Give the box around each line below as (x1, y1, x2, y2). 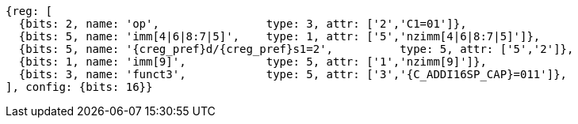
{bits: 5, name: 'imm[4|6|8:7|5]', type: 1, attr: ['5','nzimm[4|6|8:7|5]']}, (18, 30, 541, 43)
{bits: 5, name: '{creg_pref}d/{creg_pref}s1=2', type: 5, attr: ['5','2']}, (18, 43, 574, 55)
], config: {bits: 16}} (6, 81, 153, 93)
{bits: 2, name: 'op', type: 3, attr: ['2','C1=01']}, (18, 17, 467, 30)
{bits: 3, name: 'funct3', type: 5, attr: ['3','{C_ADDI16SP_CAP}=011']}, (18, 68, 568, 81)
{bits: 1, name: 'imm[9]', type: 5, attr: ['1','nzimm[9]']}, (18, 55, 487, 68)
